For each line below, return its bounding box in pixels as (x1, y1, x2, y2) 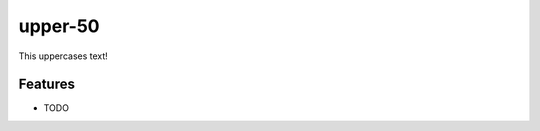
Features (18, 76, 75, 93)
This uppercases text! (18, 50, 109, 62)
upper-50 (18, 15, 100, 37)
